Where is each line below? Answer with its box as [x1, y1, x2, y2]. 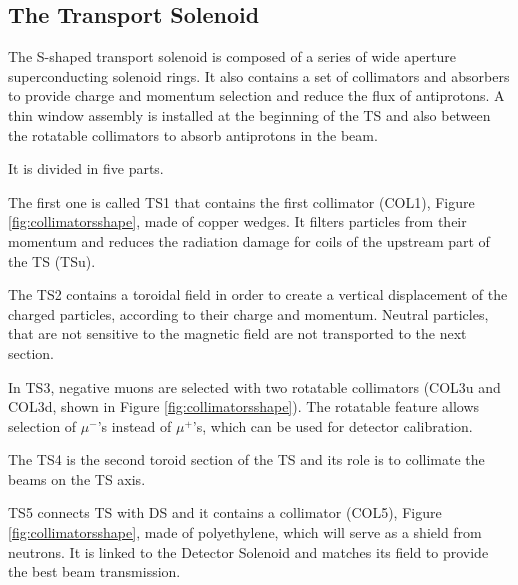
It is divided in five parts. [8, 158, 164, 179]
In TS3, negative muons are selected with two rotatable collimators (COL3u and [8, 376, 501, 397]
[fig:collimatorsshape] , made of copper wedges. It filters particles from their [8, 211, 467, 232]
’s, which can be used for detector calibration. [192, 415, 473, 436]
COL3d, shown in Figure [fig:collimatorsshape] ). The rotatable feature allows [8, 396, 480, 417]
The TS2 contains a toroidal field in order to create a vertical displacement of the [8, 284, 508, 305]
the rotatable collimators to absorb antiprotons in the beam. [8, 124, 378, 145]
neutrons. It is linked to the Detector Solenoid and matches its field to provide [8, 541, 489, 562]
